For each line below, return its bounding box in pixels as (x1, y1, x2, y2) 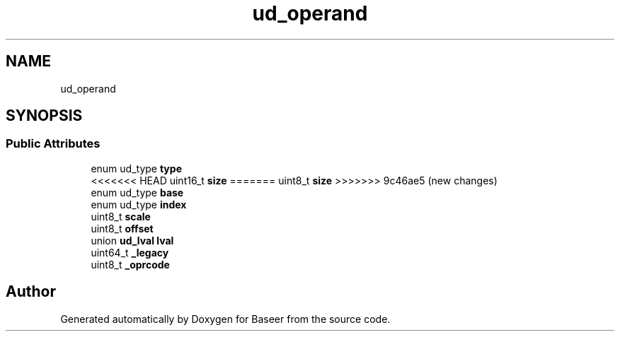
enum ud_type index (91, 198, 187, 211)
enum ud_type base (91, 186, 184, 199)
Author (6, 283, 56, 301)
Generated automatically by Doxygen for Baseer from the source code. (60, 312, 391, 325)
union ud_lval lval (91, 234, 174, 247)
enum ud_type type (91, 162, 182, 175)
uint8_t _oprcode (91, 258, 170, 271)
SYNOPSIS (6, 107, 83, 125)
